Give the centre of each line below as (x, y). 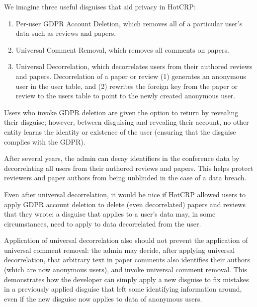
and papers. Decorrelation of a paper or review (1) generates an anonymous (131, 76)
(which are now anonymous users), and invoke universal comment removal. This (126, 269)
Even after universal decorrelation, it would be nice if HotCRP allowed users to (125, 194)
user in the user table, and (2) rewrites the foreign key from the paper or (127, 86)
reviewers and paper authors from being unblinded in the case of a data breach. (125, 178)
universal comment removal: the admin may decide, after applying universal (120, 250)
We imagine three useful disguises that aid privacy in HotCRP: (100, 6)
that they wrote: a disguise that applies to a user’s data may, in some (110, 214)
